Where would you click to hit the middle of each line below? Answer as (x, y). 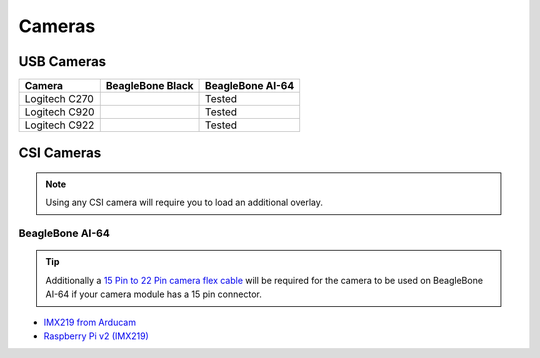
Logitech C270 (59, 99)
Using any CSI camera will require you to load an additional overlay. (184, 202)
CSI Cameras (60, 153)
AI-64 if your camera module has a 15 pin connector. (153, 294)
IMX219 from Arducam (90, 322)
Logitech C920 (59, 112)
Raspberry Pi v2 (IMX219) (96, 336)
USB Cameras (62, 61)
